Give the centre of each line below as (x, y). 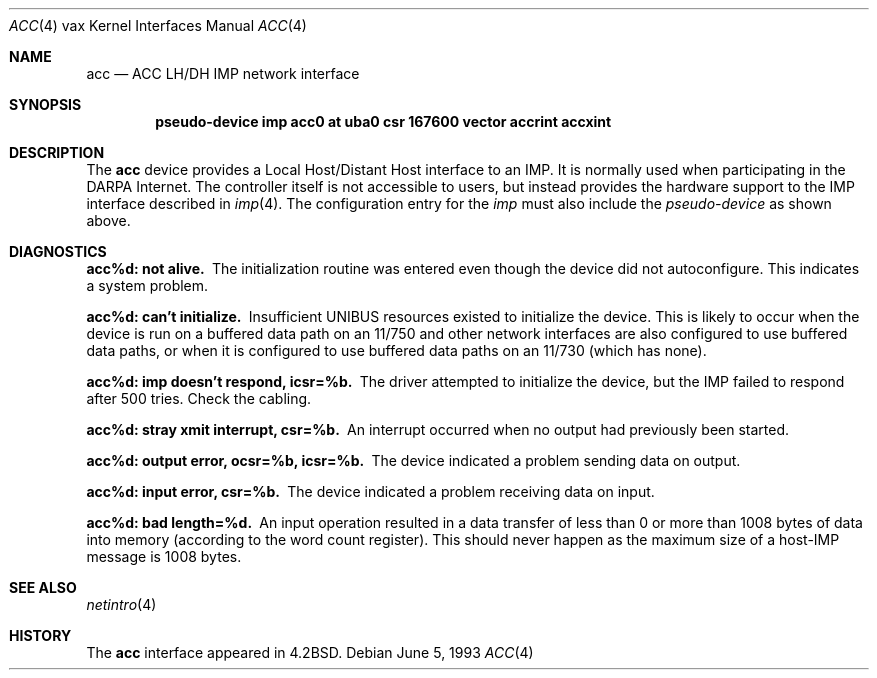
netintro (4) (121, 604)
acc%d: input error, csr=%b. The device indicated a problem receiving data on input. (370, 491)
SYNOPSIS (45, 104)
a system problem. (147, 285)
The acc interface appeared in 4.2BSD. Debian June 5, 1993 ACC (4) (310, 652)
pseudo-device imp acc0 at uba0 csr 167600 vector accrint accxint (383, 121)
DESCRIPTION (57, 152)
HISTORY (40, 635)
